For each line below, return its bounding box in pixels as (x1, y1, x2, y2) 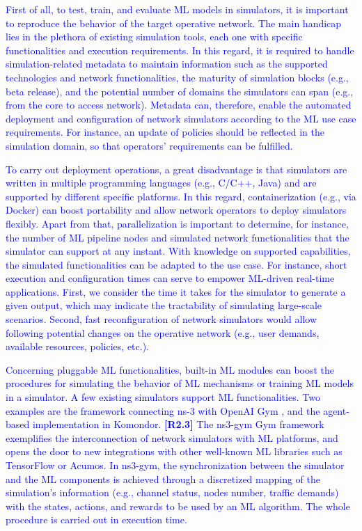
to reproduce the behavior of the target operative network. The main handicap (6, 15, 342, 30)
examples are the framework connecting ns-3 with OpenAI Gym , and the (6, 403, 320, 418)
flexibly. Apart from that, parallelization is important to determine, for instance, (6, 216, 349, 230)
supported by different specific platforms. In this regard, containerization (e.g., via (6, 189, 356, 203)
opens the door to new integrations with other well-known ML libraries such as (6, 444, 343, 459)
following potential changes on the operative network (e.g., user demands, (6, 325, 320, 340)
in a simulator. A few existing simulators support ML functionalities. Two (6, 390, 320, 404)
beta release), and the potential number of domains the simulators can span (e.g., (6, 84, 354, 98)
